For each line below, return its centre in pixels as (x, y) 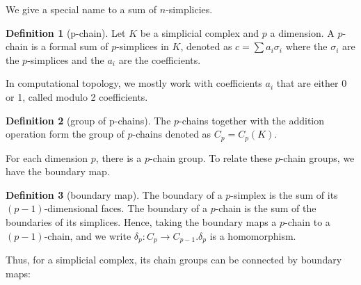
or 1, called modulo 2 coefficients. (77, 96)
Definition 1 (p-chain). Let (66, 32)
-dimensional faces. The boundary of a (126, 208)
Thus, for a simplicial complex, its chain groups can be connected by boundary (174, 260)
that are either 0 (312, 83)
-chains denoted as (172, 134)
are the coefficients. (160, 59)
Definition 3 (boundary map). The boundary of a (114, 194)
